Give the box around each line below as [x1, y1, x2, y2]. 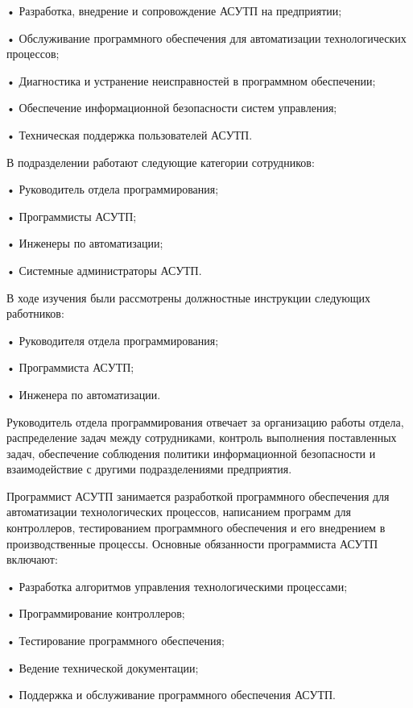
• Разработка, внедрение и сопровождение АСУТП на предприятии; [6, 2, 342, 19]
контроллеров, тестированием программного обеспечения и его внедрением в [6, 519, 386, 536]
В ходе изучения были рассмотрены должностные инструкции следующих [6, 289, 371, 306]
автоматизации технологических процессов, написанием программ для [6, 503, 352, 520]
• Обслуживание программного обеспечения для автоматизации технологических [6, 29, 407, 46]
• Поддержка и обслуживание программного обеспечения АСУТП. [6, 686, 336, 703]
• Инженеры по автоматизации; [6, 235, 163, 252]
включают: [6, 551, 58, 568]
